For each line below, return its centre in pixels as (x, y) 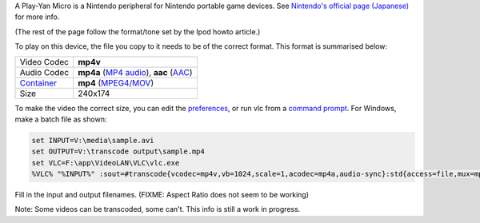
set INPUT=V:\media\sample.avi (93, 140)
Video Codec (44, 62)
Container (38, 82)
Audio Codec (44, 72)
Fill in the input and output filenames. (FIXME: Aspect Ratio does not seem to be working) (162, 195)
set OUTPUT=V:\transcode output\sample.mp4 (118, 151)
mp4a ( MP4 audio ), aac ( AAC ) (135, 72)
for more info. (37, 17)
